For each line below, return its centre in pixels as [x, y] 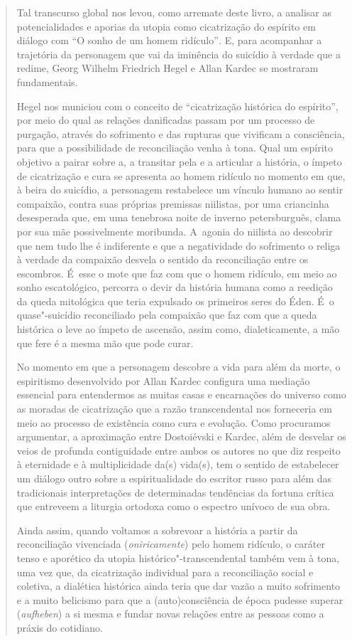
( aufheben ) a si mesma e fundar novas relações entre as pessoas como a [170, 614]
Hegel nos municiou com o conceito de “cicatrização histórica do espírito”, [177, 106]
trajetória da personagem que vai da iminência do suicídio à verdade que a [178, 54]
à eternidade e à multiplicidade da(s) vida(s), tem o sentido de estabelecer [178, 464]
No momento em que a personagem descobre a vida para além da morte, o [178, 367]
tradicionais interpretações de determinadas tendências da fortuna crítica [175, 492]
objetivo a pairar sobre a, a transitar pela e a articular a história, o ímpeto [179, 161]
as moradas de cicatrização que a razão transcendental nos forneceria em [175, 409]
